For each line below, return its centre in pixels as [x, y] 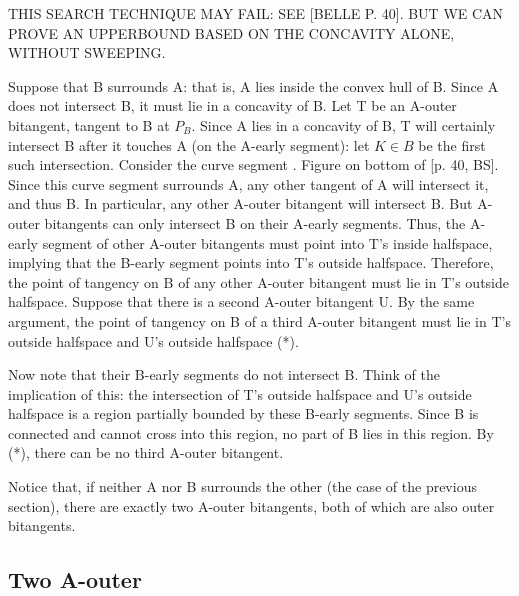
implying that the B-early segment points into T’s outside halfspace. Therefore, [251, 262]
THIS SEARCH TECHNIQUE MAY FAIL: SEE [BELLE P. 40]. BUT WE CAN [256, 13]
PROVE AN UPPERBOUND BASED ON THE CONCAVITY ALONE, [231, 32]
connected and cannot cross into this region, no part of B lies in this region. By [251, 432]
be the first [452, 144]
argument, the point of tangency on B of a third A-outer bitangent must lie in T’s [259, 320]
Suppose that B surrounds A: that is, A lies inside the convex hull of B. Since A [253, 85]
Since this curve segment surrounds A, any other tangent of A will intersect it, [248, 183]
